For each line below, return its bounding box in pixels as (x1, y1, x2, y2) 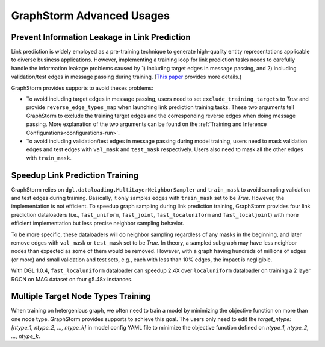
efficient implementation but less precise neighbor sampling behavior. (11, 220, 184, 227)
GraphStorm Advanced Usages (11, 9, 170, 22)
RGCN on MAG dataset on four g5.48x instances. (11, 275, 133, 283)
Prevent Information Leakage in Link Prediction (11, 32, 191, 42)
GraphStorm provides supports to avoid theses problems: (11, 84, 153, 92)
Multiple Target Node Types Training (11, 291, 152, 301)
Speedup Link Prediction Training (11, 170, 139, 180)
